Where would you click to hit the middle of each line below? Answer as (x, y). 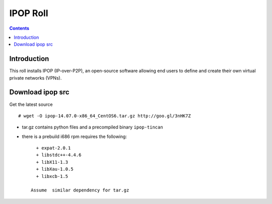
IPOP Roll (29, 13)
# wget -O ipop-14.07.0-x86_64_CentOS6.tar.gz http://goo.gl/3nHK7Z (105, 116)
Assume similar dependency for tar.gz (80, 190)
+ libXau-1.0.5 (55, 169)
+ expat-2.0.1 (53, 148)
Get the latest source (31, 104)
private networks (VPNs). (36, 78)
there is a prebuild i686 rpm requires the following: (74, 137)
